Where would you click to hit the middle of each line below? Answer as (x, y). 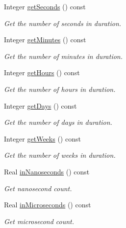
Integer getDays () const (40, 105)
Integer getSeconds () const (45, 6)
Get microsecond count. (39, 221)
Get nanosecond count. (38, 188)
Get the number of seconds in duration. (63, 23)
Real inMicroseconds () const (48, 205)
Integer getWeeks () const (42, 138)
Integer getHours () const (42, 72)
